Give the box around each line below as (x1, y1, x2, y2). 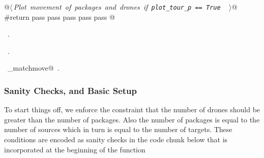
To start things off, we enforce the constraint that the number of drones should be (4, 104, 260, 115)
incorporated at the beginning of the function (4, 144, 145, 154)
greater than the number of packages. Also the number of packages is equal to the (4, 114, 260, 124)
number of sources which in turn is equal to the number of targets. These (4, 124, 232, 135)
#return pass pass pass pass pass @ (4, 11, 115, 22)
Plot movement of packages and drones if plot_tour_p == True (13, 2, 221, 12)
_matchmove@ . (7, 62, 60, 73)
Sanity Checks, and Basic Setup (4, 84, 137, 97)
